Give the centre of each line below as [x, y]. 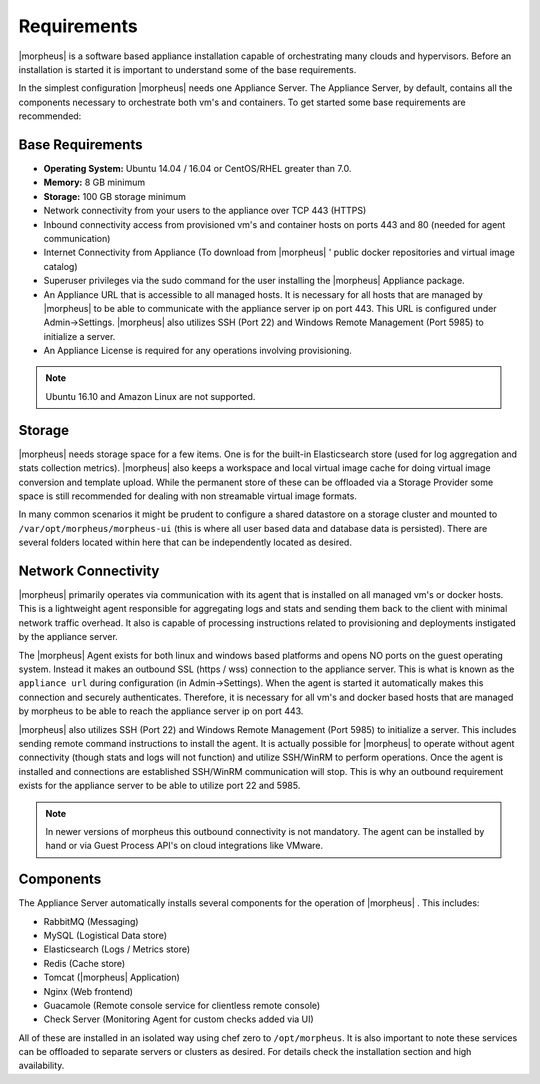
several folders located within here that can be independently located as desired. [185, 542]
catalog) [60, 266]
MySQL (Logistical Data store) [105, 935]
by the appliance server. [68, 637]
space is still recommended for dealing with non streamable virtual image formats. [187, 496]
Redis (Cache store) [84, 963]
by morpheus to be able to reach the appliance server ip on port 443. [161, 711]
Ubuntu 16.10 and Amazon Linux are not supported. [150, 396]
